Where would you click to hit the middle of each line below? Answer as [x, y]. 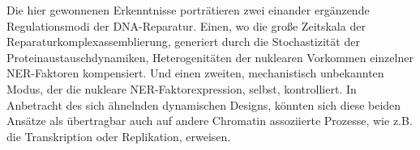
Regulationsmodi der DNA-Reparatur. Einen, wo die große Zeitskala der [186, 25]
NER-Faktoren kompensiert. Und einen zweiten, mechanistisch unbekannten [195, 73]
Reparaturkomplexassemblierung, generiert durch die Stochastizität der [183, 42]
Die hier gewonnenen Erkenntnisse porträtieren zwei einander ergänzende [188, 10]
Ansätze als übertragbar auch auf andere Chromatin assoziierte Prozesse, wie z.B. [210, 121]
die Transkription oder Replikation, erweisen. [119, 136]
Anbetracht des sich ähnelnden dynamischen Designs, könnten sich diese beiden [204, 104]
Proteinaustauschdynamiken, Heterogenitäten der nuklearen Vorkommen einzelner [210, 57]
